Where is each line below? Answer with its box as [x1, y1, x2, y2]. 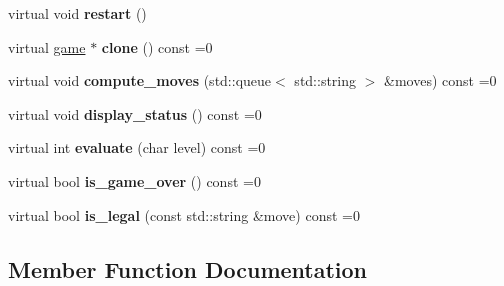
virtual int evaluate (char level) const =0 [8, 137, 266, 158]
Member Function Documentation [8, 253, 368, 284]
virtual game [8, 36, 86, 57]
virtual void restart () [8, 3, 147, 23]
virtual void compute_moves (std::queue [8, 70, 272, 91]
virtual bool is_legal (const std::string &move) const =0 [8, 204, 360, 225]
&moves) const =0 [384, 70, 497, 91]
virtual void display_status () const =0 [8, 103, 262, 124]
